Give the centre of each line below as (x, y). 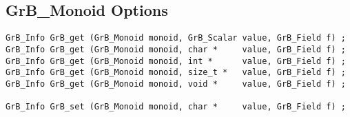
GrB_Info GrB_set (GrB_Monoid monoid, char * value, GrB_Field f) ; (176, 107)
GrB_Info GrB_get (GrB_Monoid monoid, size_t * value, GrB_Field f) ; (176, 73)
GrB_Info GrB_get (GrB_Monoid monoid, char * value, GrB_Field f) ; (176, 49)
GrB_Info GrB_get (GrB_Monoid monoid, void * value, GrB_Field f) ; (176, 84)
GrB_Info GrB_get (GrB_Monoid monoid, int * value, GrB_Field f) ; (176, 61)
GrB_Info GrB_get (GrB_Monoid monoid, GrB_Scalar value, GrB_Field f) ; (176, 38)
